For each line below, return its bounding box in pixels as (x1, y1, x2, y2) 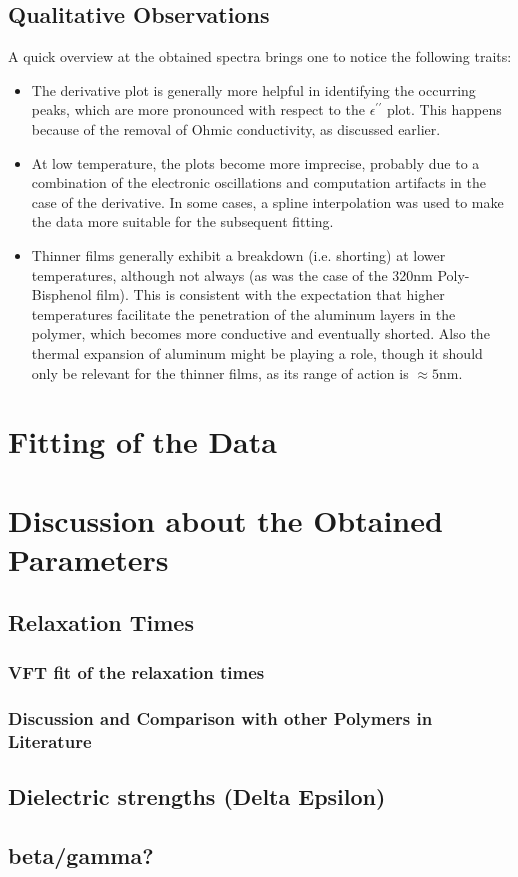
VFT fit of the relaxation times (8, 659, 265, 684)
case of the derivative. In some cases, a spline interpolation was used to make (31, 191, 504, 212)
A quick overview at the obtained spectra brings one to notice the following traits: (8, 46, 512, 67)
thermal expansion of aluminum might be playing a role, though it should (31, 342, 483, 363)
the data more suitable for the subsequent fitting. (31, 211, 334, 232)
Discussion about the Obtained (8, 499, 443, 540)
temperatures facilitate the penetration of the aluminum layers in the (31, 303, 456, 324)
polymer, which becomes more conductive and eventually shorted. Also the (31, 323, 490, 344)
